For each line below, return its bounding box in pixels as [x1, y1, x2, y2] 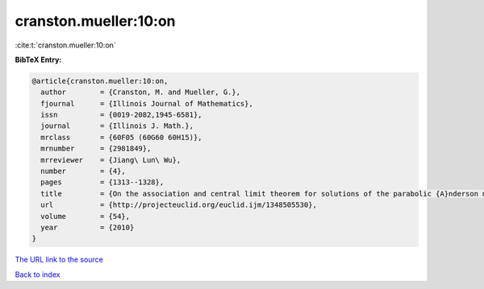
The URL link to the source [15, 254, 104, 265]
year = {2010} [40, 223, 135, 232]
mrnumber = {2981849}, [40, 144, 152, 153]
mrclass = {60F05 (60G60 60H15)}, [40, 133, 202, 142]
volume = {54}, [40, 212, 131, 221]
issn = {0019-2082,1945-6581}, [40, 110, 202, 120]
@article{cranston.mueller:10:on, [31, 76, 169, 85]
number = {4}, [40, 167, 127, 176]
